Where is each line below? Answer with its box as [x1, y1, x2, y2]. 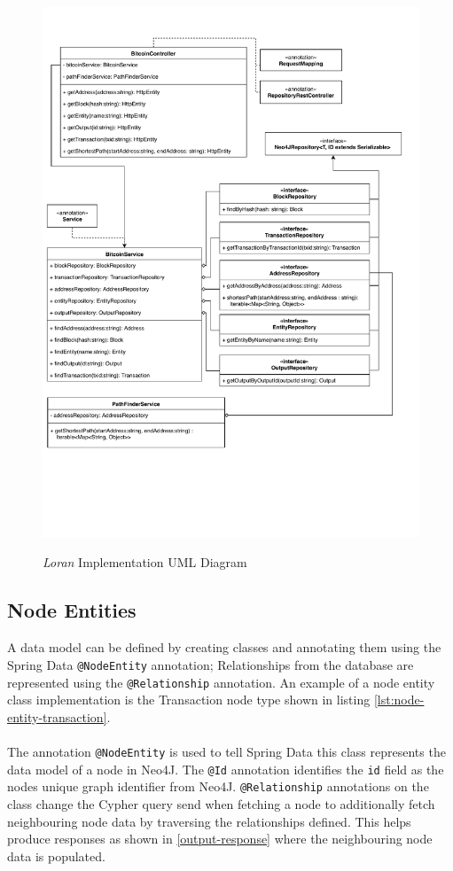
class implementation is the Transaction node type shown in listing [7, 690, 371, 709]
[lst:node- [373, 690, 425, 709]
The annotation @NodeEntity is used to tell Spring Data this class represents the [7, 742, 446, 760]
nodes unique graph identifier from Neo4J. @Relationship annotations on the [7, 777, 429, 796]
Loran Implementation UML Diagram [43, 553, 247, 572]
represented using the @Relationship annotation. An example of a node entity [7, 673, 435, 691]
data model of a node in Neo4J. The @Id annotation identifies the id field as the [7, 759, 444, 778]
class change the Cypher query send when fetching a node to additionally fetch [7, 794, 435, 813]
